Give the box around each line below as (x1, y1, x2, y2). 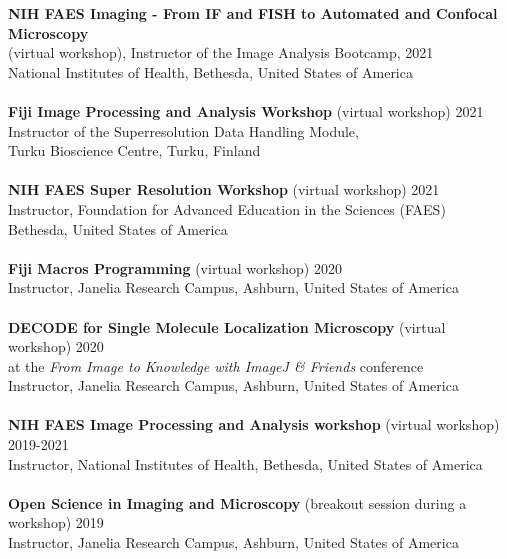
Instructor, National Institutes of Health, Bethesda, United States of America (8, 453, 483, 474)
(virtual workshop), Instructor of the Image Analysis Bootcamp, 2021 (8, 42, 434, 63)
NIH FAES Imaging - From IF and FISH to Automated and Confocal (8, 3, 498, 23)
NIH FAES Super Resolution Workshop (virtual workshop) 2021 (8, 179, 440, 200)
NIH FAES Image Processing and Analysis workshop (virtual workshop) (8, 414, 500, 435)
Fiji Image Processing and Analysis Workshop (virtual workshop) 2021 (8, 100, 484, 121)
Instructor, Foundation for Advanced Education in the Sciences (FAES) (8, 198, 446, 219)
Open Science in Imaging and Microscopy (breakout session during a (8, 492, 467, 513)
